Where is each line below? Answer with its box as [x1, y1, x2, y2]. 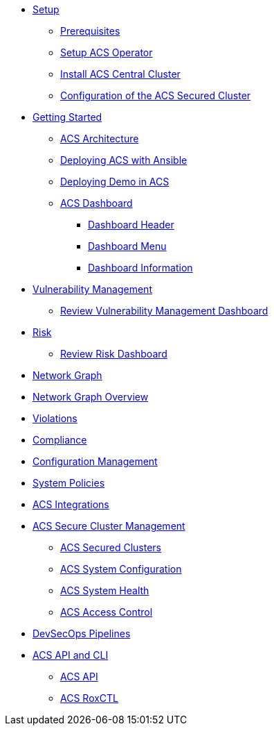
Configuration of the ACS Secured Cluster [60, 90, 251, 101]
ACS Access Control [60, 606, 153, 618]
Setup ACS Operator [60, 47, 153, 58]
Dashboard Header [88, 219, 174, 230]
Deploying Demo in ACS [60, 176, 170, 187]
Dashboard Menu [88, 240, 167, 252]
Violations [33, 412, 77, 424]
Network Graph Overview [33, 391, 149, 403]
